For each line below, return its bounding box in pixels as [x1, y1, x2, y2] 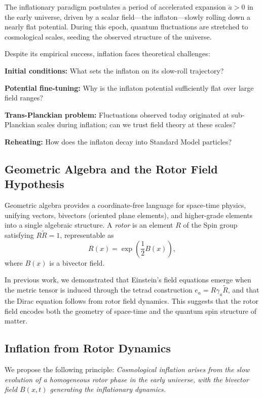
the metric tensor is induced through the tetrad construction [5, 284, 193, 295]
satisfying [5, 230, 34, 240]
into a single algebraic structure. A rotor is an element [5, 220, 173, 230]
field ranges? [5, 92, 43, 103]
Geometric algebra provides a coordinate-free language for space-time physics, [5, 200, 246, 210]
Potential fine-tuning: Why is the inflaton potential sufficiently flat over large [5, 82, 254, 93]
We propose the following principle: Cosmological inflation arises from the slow [5, 364, 250, 374]
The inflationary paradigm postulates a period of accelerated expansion [5, 2, 226, 12]
